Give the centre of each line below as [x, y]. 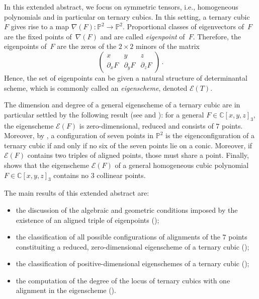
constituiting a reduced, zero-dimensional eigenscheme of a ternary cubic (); [133, 246]
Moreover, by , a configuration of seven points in [79, 135]
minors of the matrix [168, 46]
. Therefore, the [217, 36]
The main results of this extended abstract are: [77, 193]
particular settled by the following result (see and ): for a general [104, 114]
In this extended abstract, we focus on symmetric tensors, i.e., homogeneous [121, 7]
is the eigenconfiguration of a [210, 135]
